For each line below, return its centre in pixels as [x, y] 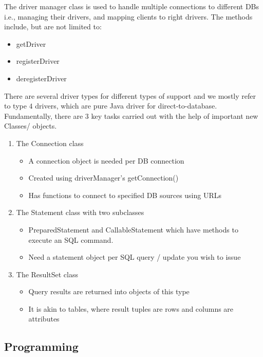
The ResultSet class [47, 274]
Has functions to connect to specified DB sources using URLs [125, 195]
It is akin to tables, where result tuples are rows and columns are [131, 308]
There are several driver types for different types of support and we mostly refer [130, 95]
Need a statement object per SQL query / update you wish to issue [135, 257]
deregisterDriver [41, 78]
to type [15, 106]
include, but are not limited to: [53, 26]
